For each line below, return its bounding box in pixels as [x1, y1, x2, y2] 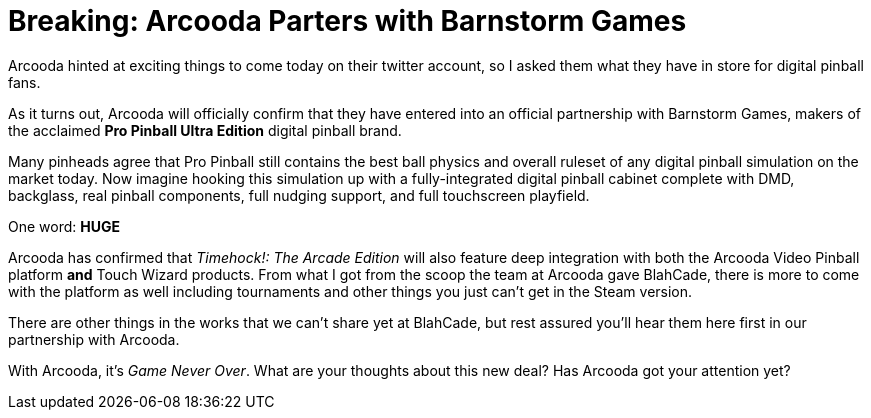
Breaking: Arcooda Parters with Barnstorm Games [8, 4, 687, 38]
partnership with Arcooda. [8, 330, 180, 348]
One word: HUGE [8, 217, 120, 235]
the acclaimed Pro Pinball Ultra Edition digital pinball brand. [8, 121, 402, 139]
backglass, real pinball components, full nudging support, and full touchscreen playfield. [8, 186, 590, 204]
